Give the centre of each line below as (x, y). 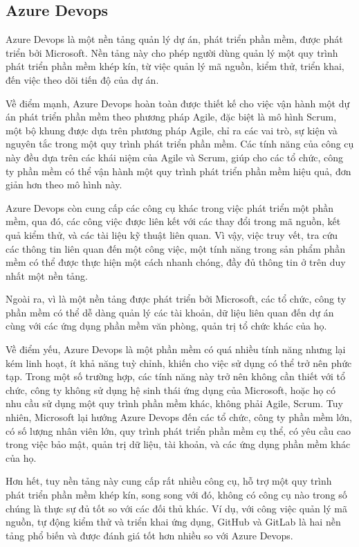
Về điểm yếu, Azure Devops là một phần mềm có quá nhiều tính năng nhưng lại (176, 349)
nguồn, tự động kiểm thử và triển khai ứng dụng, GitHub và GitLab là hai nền (173, 522)
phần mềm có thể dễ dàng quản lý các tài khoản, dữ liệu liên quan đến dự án (170, 312)
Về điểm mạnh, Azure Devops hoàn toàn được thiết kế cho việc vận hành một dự (178, 103)
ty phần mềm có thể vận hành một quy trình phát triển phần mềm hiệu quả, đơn (178, 171)
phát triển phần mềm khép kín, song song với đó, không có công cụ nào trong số (176, 495)
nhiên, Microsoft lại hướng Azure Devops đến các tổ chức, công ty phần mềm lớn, (179, 417)
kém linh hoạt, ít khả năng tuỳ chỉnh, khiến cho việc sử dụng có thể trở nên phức (179, 362)
